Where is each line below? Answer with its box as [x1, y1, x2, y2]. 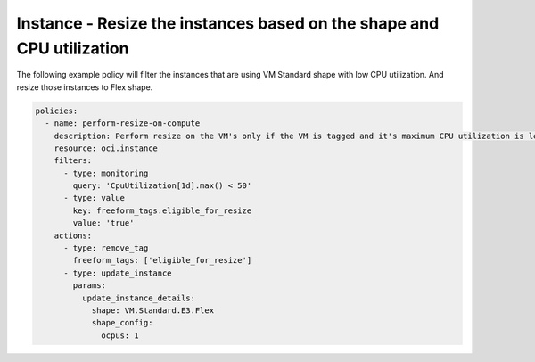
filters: [53, 156, 93, 166]
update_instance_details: [81, 292, 196, 303]
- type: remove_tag [63, 243, 149, 253]
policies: [35, 105, 78, 116]
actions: [53, 230, 93, 241]
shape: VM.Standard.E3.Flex [91, 305, 214, 316]
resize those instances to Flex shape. [16, 81, 153, 93]
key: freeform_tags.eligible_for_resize [72, 205, 252, 216]
